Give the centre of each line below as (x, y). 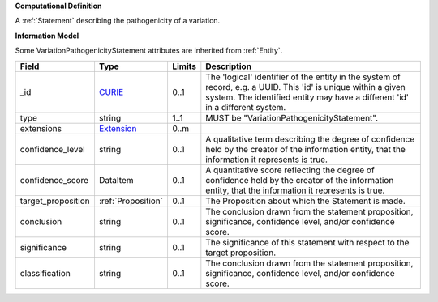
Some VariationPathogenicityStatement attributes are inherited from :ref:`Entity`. (149, 51)
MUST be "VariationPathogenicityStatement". (292, 117)
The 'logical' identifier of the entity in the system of (303, 77)
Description (228, 66)
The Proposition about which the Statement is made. (305, 201)
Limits (184, 66)
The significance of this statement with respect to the (307, 242)
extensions (41, 128)
